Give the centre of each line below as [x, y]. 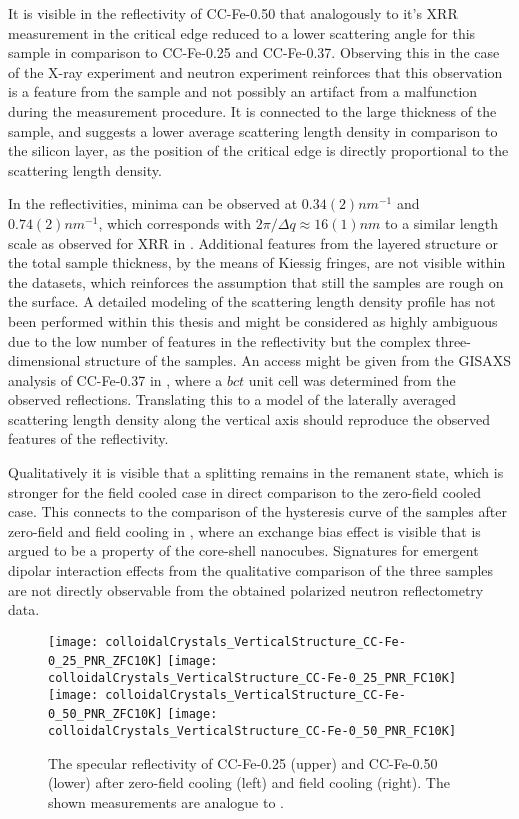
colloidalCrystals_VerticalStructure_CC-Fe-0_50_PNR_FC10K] [252, 731]
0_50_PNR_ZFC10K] [105, 714]
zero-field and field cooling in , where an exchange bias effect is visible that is [244, 530]
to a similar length [441, 222]
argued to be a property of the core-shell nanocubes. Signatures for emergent [243, 550]
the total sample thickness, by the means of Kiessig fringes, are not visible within [257, 262]
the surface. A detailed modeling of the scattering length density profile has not [252, 301]
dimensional [44, 360]
